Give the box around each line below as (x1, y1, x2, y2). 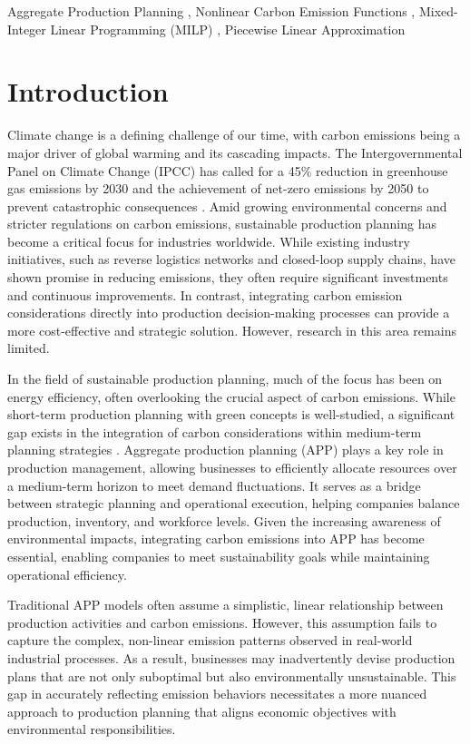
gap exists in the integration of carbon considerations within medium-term (7, 422, 422, 441)
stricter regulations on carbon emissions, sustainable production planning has (7, 214, 436, 233)
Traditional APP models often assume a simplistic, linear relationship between (7, 595, 444, 614)
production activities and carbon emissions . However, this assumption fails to (7, 612, 437, 631)
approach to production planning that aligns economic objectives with (7, 701, 397, 720)
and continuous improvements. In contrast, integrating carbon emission (7, 285, 403, 304)
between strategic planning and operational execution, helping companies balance (7, 494, 460, 513)
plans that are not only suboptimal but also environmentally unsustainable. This (7, 666, 456, 685)
